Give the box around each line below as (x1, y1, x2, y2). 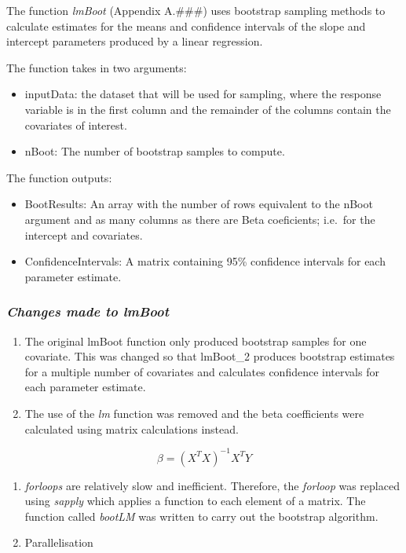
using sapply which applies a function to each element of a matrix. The (24, 493, 366, 509)
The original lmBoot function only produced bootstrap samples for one (24, 332, 367, 349)
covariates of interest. (24, 116, 127, 133)
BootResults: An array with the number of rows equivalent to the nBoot (24, 196, 373, 212)
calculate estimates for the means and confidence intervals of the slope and (6, 17, 366, 34)
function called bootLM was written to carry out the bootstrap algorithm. (24, 507, 379, 524)
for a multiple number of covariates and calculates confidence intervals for (24, 363, 379, 379)
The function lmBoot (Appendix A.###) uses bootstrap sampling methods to (6, 2, 386, 18)
